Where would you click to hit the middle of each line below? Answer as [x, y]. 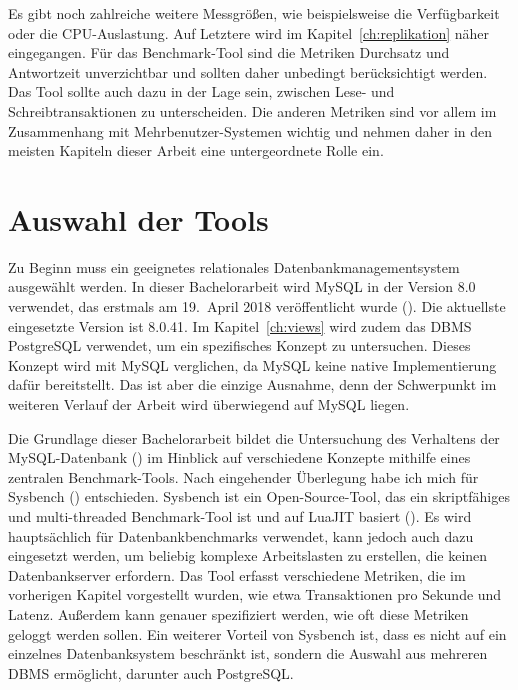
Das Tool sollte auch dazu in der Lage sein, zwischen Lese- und [201, 91]
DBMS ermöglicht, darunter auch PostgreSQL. [151, 672]
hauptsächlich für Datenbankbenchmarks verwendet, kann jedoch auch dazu [241, 535]
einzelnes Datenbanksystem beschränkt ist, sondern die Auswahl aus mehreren [248, 653]
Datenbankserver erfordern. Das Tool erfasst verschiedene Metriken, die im [237, 574]
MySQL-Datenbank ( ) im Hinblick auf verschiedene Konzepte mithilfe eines [239, 457]
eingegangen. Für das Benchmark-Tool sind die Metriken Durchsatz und [229, 52]
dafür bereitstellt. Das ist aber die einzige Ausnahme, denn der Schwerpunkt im [252, 384]
